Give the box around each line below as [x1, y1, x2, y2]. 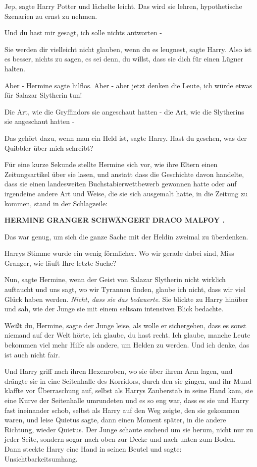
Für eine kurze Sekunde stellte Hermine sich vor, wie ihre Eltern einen [4, 159, 218, 170]
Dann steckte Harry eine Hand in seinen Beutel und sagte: [4, 443, 182, 454]
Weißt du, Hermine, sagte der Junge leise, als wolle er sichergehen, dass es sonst [4, 320, 247, 330]
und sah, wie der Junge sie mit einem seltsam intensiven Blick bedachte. [4, 303, 224, 314]
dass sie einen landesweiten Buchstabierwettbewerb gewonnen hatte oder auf [4, 178, 237, 189]
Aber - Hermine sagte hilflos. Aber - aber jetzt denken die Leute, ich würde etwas [4, 80, 252, 90]
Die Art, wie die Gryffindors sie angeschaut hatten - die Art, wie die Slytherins [4, 106, 244, 117]
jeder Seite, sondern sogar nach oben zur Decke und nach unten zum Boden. [4, 434, 236, 444]
